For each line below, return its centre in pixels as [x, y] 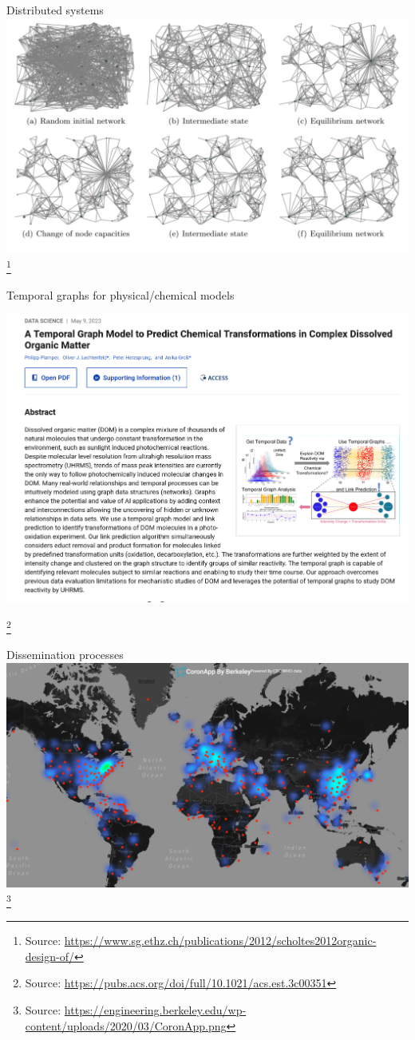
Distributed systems [55, 10]
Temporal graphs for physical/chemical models [121, 294]
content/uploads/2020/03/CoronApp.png [126, 1025]
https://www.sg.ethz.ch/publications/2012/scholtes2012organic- [220, 941]
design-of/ [49, 956]
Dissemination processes [65, 655]
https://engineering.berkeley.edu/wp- [155, 1010]
